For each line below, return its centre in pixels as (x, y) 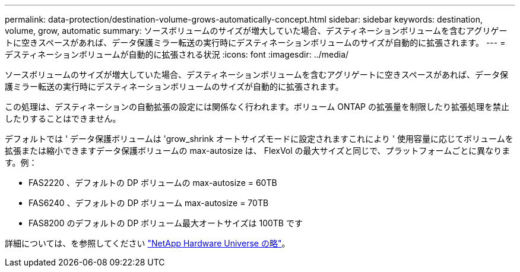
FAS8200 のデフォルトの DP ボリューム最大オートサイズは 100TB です (166, 223)
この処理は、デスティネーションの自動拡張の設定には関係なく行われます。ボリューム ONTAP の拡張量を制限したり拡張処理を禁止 (257, 107)
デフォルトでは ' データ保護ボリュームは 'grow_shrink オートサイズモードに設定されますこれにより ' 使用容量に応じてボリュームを (259, 139)
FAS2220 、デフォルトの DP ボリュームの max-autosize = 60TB (153, 183)
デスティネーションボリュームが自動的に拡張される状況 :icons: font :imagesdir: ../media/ (177, 54)
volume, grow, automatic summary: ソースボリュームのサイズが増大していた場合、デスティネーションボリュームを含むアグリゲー (256, 31)
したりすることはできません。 (63, 118)
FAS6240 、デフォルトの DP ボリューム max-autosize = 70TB (149, 203)
